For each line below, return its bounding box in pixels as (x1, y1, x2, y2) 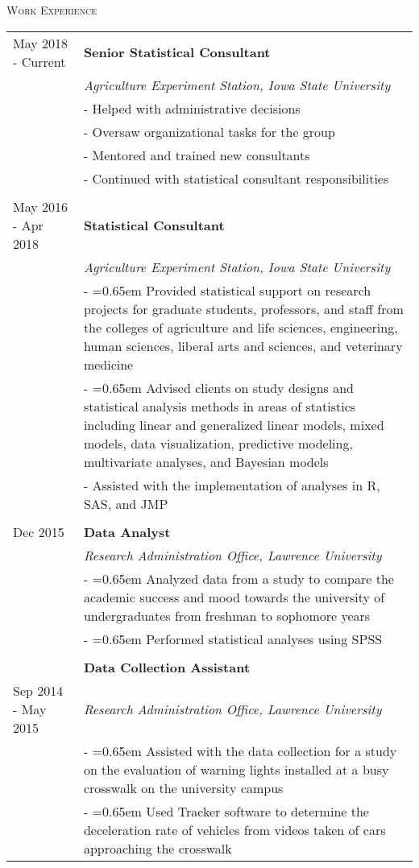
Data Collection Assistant (83, 657, 251, 676)
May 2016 (13, 196, 68, 216)
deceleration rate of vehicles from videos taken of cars (83, 820, 386, 839)
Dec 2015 (13, 522, 64, 541)
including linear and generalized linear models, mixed (83, 415, 384, 434)
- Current (13, 52, 66, 71)
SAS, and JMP (83, 494, 168, 513)
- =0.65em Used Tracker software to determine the (83, 801, 369, 820)
